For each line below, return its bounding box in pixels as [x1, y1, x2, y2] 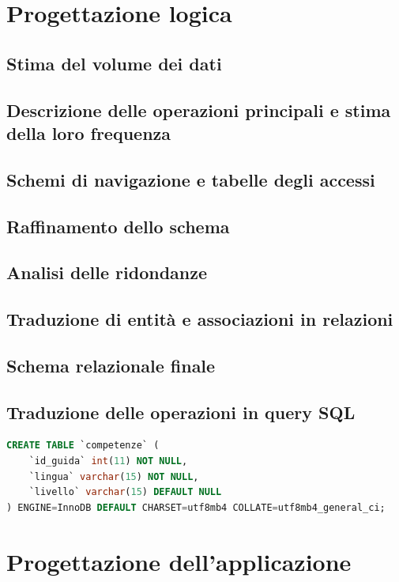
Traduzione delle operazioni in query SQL [6, 399, 356, 424]
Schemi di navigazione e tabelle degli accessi [6, 167, 375, 191]
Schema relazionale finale [6, 353, 216, 377]
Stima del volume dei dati [6, 51, 222, 75]
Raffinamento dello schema [6, 214, 230, 238]
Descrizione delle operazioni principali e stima [6, 97, 391, 122]
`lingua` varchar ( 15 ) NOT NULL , [28, 471, 199, 482]
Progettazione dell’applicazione [6, 545, 352, 577]
